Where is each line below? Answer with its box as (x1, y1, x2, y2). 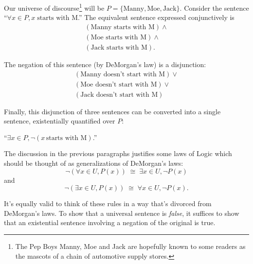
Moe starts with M (90, 34, 147, 41)
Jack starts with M (90, 44, 147, 51)
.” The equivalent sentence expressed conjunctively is (77, 12, 235, 22)
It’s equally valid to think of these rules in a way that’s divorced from (4, 198, 212, 209)
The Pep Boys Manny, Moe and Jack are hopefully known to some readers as (15, 241, 246, 251)
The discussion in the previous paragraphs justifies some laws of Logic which (4, 148, 232, 158)
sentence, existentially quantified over (4, 116, 115, 126)
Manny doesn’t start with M (80, 70, 165, 78)
